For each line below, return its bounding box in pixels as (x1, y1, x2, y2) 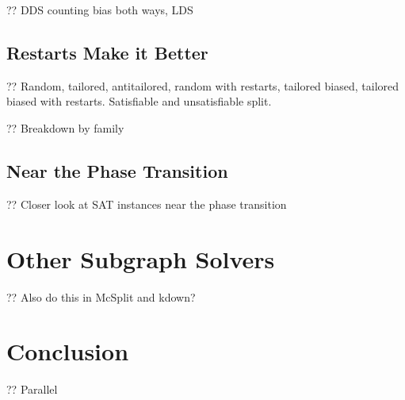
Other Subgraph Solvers (6, 242, 275, 275)
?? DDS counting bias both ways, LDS (6, 2, 193, 17)
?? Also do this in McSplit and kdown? (6, 288, 196, 305)
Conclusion (6, 335, 129, 367)
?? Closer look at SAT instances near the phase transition (6, 195, 287, 212)
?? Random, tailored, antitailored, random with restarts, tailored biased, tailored (6, 77, 399, 94)
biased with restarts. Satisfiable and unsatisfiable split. (6, 93, 272, 110)
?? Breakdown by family (6, 119, 124, 136)
